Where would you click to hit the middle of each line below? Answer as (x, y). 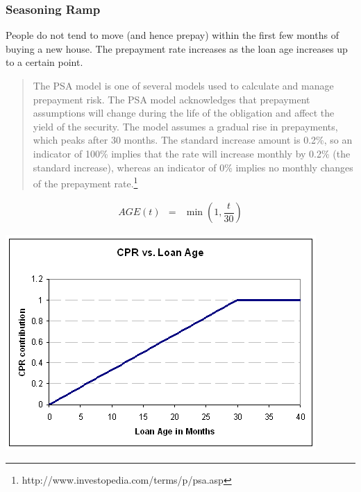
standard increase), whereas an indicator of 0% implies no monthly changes (193, 167)
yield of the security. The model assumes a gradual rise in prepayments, (185, 126)
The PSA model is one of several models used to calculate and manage (183, 85)
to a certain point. (44, 62)
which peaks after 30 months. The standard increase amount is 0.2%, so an (193, 140)
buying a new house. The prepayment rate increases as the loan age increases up (177, 48)
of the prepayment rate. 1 (85, 182)
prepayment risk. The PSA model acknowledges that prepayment (171, 99)
